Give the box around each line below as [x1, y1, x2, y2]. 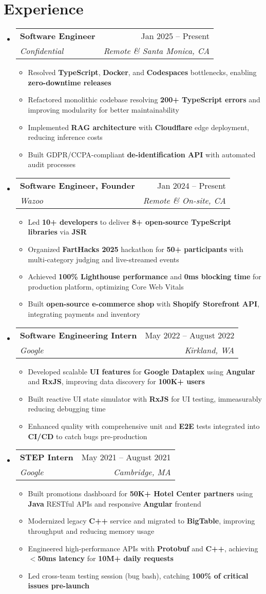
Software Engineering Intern [20, 329, 137, 341]
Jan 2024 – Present [157, 179, 226, 191]
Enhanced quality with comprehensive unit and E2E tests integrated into [28, 421, 260, 431]
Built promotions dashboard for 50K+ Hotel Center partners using [28, 488, 253, 499]
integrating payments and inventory [28, 309, 140, 319]
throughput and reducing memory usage [28, 525, 155, 536]
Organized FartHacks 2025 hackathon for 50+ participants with [28, 244, 243, 255]
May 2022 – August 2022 [145, 329, 235, 341]
